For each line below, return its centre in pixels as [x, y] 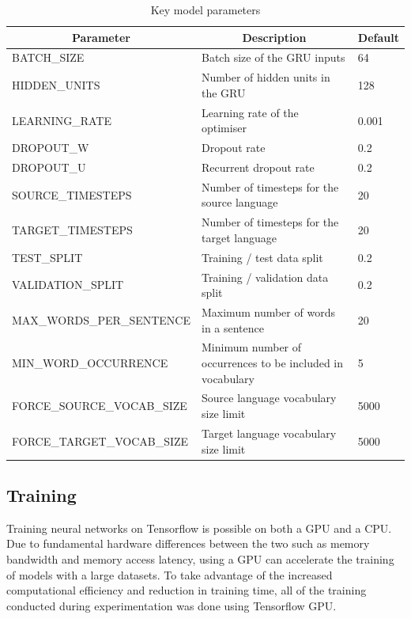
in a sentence [233, 327]
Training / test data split [262, 257]
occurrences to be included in [273, 363]
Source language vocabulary [269, 398]
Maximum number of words [268, 312]
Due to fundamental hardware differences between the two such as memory [188, 543]
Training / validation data [265, 277]
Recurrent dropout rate [258, 167]
